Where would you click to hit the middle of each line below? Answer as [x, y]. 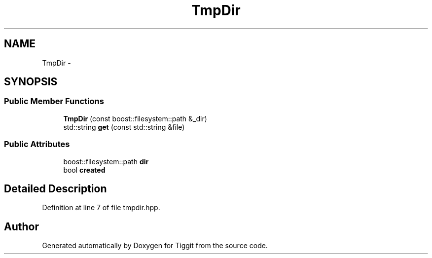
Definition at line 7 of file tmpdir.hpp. [101, 208]
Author [21, 226]
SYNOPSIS [31, 82]
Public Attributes [37, 144]
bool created [84, 170]
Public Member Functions [54, 101]
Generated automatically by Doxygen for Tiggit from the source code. [155, 246]
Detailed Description [55, 188]
